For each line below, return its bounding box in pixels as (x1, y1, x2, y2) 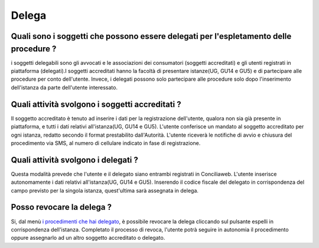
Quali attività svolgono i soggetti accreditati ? (11, 99, 181, 109)
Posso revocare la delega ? (11, 202, 112, 212)
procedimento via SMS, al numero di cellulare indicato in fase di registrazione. (11, 139, 201, 147)
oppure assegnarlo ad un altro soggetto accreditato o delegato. (11, 234, 165, 242)
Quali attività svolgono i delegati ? (11, 155, 139, 165)
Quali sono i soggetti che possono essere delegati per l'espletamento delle (11, 31, 292, 41)
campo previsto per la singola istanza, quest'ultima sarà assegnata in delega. (11, 187, 199, 194)
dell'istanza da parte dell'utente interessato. (11, 84, 118, 91)
